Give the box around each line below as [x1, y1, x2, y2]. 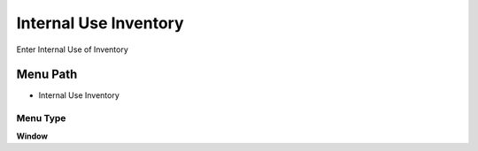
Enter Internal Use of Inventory [16, 44, 128, 55]
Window [16, 131, 49, 141]
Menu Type [16, 112, 66, 125]
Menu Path [16, 67, 78, 82]
